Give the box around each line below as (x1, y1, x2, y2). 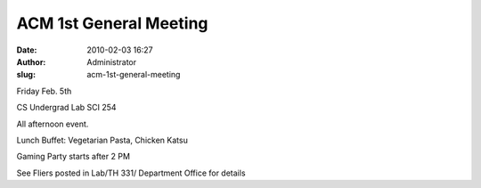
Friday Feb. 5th (16, 86, 72, 96)
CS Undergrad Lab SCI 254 (16, 102, 117, 113)
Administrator (86, 56, 137, 67)
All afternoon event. (16, 119, 89, 129)
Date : (16, 45, 37, 55)
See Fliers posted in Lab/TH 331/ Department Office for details (16, 168, 246, 178)
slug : (16, 69, 36, 80)
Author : (16, 56, 46, 67)
